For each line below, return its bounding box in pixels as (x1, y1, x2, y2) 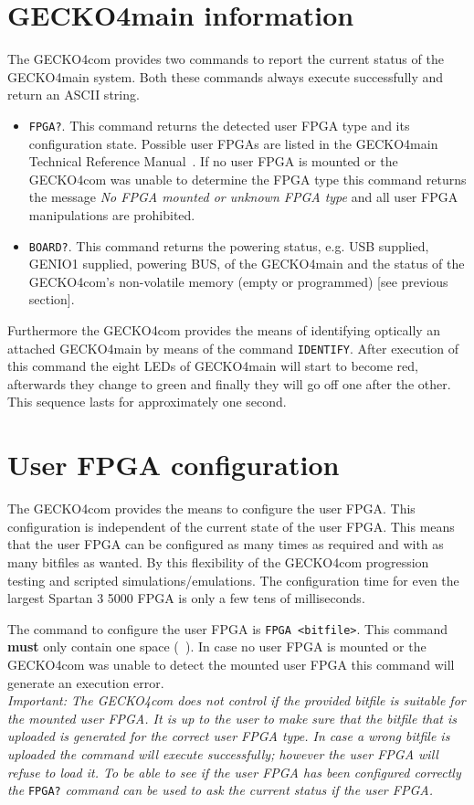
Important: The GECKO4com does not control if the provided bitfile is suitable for (7, 691, 466, 710)
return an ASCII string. (7, 85, 140, 104)
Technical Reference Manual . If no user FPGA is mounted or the (28, 152, 398, 171)
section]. (28, 290, 75, 309)
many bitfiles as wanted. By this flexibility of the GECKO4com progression (7, 552, 429, 571)
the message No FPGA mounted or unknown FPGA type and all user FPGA (28, 187, 458, 207)
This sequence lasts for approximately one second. (7, 392, 287, 411)
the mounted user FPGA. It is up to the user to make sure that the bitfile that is (7, 708, 458, 727)
